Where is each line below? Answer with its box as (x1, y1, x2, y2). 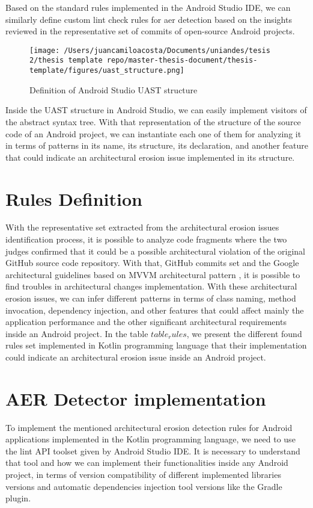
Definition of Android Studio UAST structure (29, 83, 198, 96)
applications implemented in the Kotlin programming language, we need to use (5, 433, 296, 445)
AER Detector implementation (5, 386, 266, 410)
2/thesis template (29, 56, 103, 65)
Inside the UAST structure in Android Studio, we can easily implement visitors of (5, 104, 307, 116)
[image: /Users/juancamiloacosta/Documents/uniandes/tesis (29, 46, 270, 55)
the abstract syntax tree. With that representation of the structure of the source (5, 115, 301, 128)
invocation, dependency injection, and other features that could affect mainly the (5, 303, 304, 316)
